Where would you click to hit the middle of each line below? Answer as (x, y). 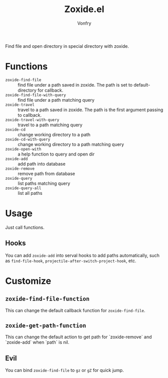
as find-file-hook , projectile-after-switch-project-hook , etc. (71, 261)
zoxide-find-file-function (47, 299)
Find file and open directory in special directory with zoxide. (67, 46)
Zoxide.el (84, 9)
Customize (28, 281)
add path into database (42, 164)
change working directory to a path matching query (71, 144)
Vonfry (84, 23)
